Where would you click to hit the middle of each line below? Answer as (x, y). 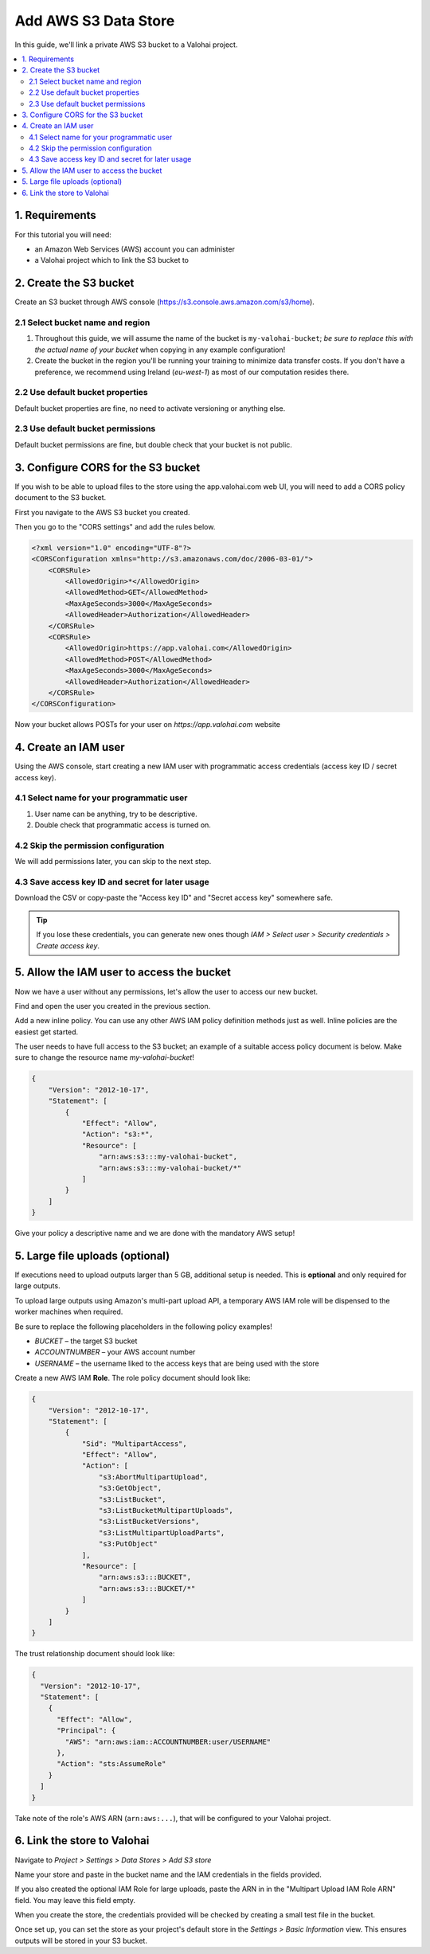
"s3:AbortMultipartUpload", (153, 1477)
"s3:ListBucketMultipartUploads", (166, 1510)
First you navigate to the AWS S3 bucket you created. (102, 512)
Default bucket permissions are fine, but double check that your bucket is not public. (153, 444)
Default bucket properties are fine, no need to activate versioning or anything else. (150, 408)
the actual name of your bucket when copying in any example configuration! (160, 350)
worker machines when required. (69, 1312)
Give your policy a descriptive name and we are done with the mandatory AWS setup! (155, 1233)
